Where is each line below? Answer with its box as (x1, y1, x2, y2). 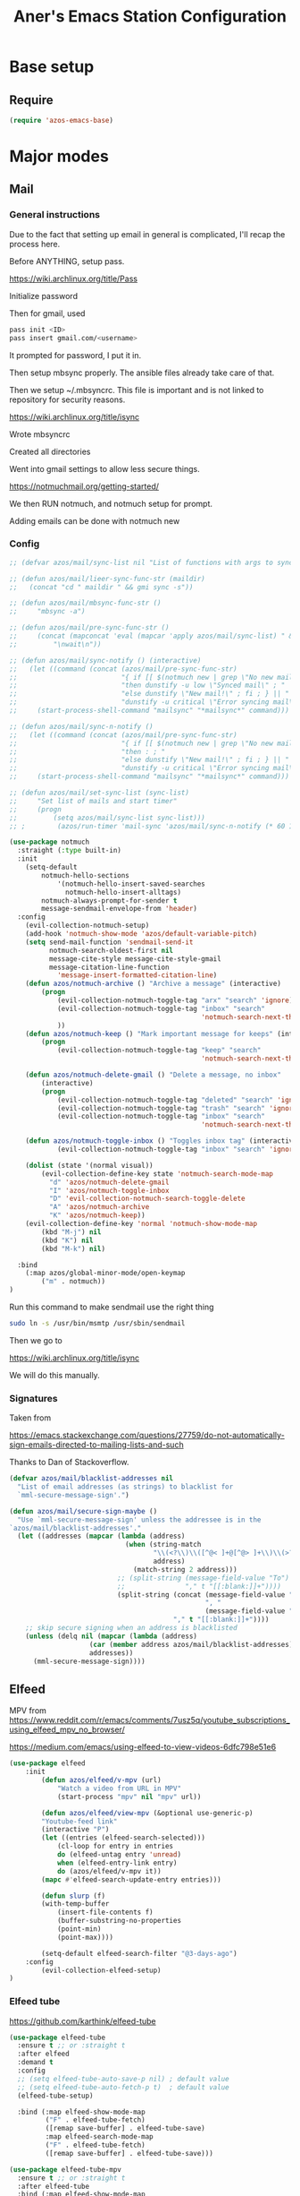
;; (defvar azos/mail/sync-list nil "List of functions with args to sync (9, 558, 294, 567)
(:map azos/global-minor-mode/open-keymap (25, 1269, 186, 1278)
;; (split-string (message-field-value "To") (117, 1574, 290, 1583)
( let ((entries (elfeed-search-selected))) (41, 1833, 205, 1842)
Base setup (9, 56, 95, 77)
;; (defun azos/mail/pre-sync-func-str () (9, 623, 170, 632)
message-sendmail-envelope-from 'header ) (41, 905, 198, 914)
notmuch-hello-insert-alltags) (65, 888, 181, 896)
